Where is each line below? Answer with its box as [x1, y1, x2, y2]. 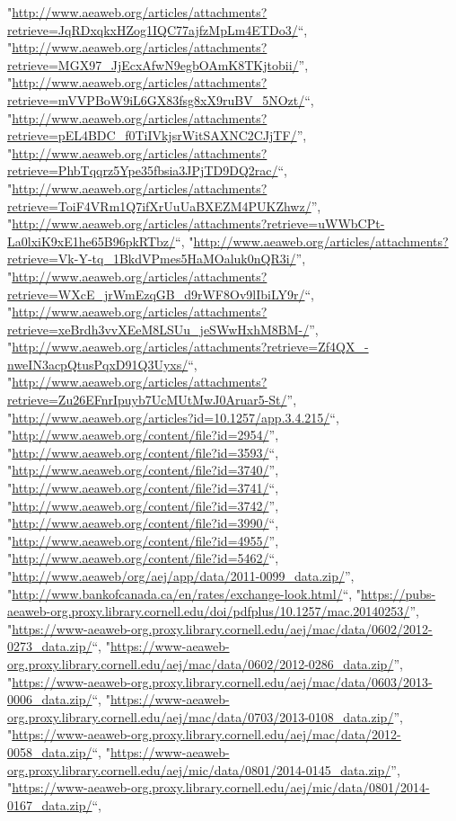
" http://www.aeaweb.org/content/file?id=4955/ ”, [7, 531, 279, 549]
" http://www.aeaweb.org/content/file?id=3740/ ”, [7, 460, 279, 479]
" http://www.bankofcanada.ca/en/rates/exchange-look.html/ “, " [7, 584, 362, 602]
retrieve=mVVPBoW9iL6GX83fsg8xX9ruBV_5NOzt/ [7, 90, 305, 109]
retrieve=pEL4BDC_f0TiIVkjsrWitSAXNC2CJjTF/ [7, 126, 297, 145]
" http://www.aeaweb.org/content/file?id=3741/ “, [7, 478, 279, 497]
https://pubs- [361, 584, 436, 602]
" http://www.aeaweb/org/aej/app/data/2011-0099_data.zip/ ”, [7, 567, 355, 585]
